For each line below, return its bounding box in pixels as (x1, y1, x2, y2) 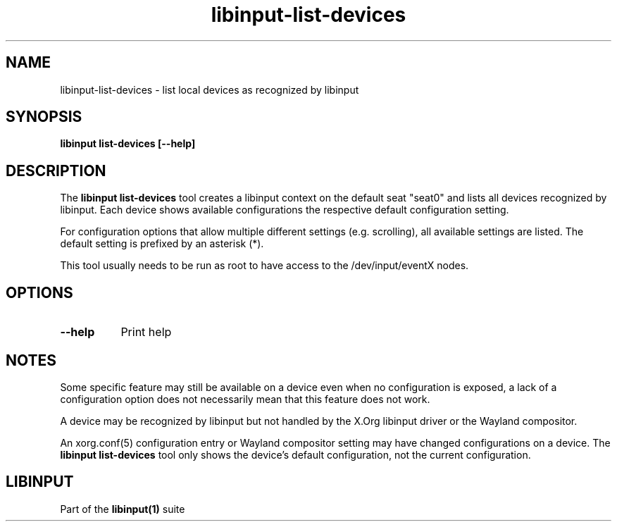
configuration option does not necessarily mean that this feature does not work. (60, 392, 430, 405)
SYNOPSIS (6, 108, 82, 126)
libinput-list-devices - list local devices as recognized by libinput (60, 83, 359, 96)
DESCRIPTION (6, 161, 106, 180)
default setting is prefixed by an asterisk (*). (60, 237, 264, 250)
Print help (120, 325, 172, 340)
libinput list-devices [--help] (60, 137, 196, 150)
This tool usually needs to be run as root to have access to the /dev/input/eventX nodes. (60, 259, 469, 272)
